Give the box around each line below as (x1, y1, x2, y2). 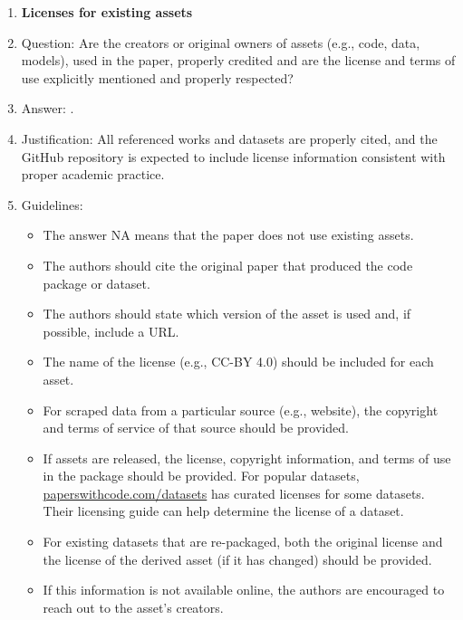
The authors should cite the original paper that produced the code (43, 255, 413, 274)
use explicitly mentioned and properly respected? (21, 68, 294, 87)
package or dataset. (43, 273, 150, 292)
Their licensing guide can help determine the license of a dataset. (43, 501, 404, 520)
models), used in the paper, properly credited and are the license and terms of (21, 51, 456, 70)
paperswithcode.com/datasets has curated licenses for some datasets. (43, 483, 425, 502)
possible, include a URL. (43, 321, 179, 340)
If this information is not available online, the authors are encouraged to (43, 580, 445, 599)
